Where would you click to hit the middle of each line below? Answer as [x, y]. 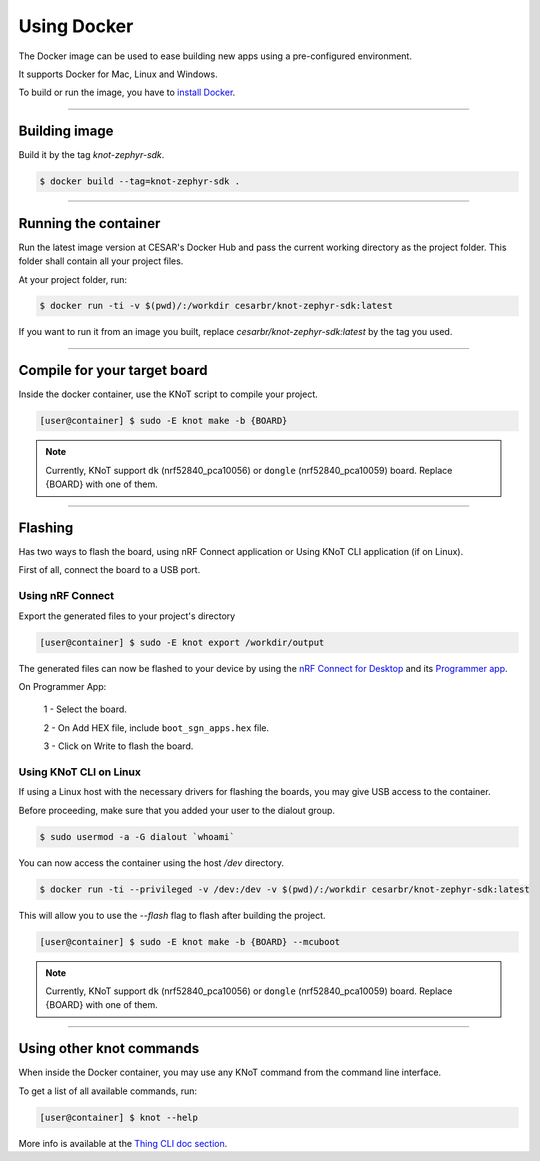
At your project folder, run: [72, 279]
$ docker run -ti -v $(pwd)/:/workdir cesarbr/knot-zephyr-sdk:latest [216, 306]
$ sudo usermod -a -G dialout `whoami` [137, 836]
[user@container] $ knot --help [119, 1117]
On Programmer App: [62, 686]
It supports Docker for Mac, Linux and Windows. [118, 74]
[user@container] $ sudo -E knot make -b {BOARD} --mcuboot [190, 941]
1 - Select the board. [85, 709]
